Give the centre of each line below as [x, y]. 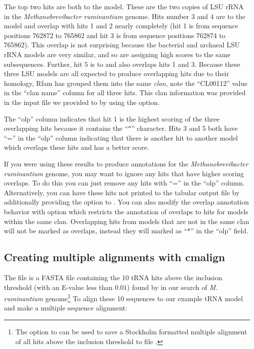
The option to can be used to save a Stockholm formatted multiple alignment [131, 331]
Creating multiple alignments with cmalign [115, 257]
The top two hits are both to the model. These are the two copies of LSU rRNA [124, 6]
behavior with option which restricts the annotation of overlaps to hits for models [126, 211]
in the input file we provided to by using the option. [82, 102]
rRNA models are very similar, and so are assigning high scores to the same [117, 54]
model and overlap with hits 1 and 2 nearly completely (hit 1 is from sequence [121, 26]
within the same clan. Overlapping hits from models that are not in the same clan [127, 221]
